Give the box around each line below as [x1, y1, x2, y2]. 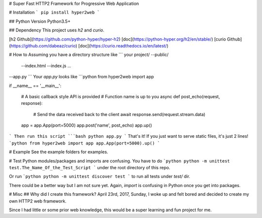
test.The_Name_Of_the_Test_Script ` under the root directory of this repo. [9, 165, 170, 171]
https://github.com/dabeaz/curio [10, 43, 76, 48]
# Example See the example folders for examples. [9, 149, 109, 155]
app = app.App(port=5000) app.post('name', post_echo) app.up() [21, 122, 152, 128]
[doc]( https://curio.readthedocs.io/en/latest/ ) [78, 43, 169, 48]
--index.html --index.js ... [21, 63, 71, 69]
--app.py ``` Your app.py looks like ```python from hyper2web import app [9, 74, 154, 80]
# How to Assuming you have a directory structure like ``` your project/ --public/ [9, 52, 169, 58]
